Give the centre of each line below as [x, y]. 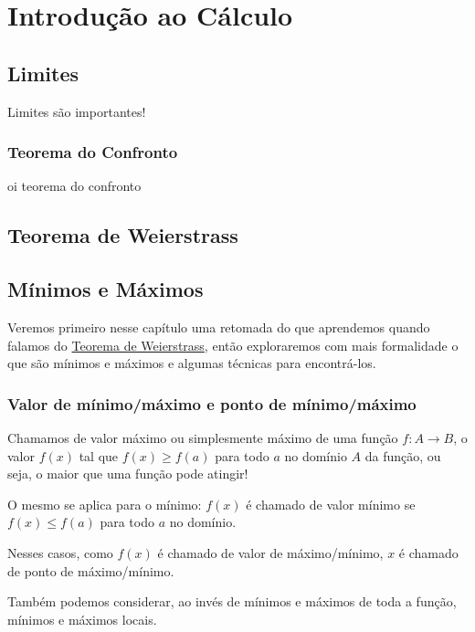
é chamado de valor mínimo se [331, 504]
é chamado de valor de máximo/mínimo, [270, 552]
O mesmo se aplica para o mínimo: [105, 504]
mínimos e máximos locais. [82, 619]
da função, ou [403, 455]
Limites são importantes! [77, 111]
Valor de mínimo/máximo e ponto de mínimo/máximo [212, 403]
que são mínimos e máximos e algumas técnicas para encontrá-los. [192, 363]
